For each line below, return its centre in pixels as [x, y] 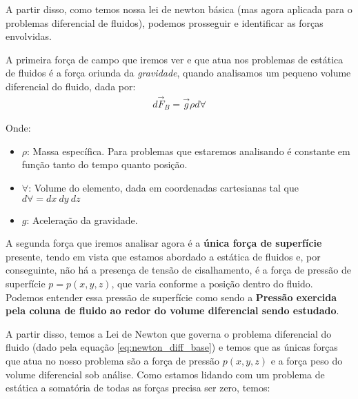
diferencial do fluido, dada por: [71, 86]
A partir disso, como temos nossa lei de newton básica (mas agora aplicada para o [179, 9]
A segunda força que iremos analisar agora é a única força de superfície [164, 243]
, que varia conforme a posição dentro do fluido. [212, 284]
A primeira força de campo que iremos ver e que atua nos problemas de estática [175, 59]
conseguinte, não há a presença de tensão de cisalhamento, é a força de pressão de [179, 270]
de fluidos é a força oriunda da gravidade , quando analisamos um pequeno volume [178, 73]
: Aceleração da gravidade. [82, 219]
